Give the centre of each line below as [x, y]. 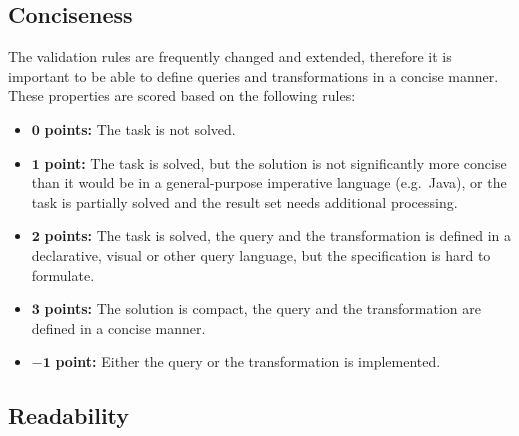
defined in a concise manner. [118, 327]
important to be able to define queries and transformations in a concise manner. [253, 75]
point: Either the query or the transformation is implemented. [248, 361]
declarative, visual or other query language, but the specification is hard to [261, 254]
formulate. [63, 274]
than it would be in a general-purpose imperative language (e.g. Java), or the [269, 182]
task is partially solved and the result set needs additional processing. [244, 201]
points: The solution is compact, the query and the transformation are [262, 308]
